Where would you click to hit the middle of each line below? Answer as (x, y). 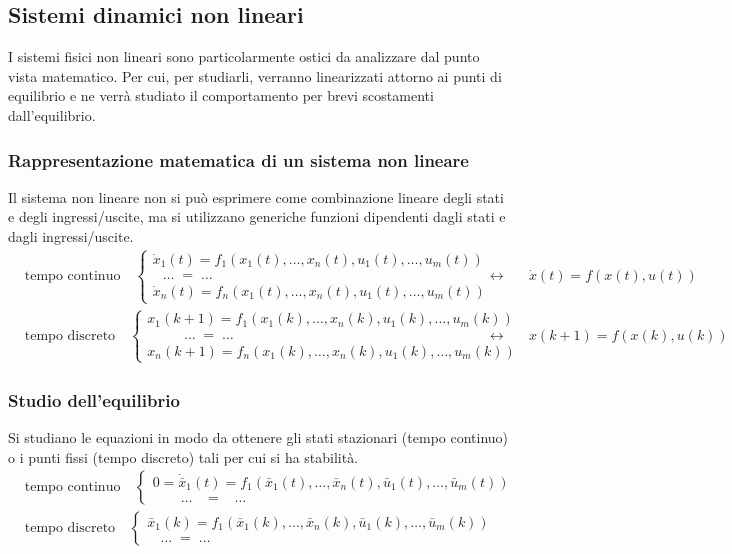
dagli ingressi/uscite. (71, 235)
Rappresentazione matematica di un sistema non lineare (238, 159)
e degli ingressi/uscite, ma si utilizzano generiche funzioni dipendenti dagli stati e (257, 216)
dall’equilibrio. (52, 114)
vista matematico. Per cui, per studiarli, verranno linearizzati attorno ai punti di (255, 75)
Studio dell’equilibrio (94, 399)
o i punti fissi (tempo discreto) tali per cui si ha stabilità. (183, 456)
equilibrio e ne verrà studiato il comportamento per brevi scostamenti (221, 95)
